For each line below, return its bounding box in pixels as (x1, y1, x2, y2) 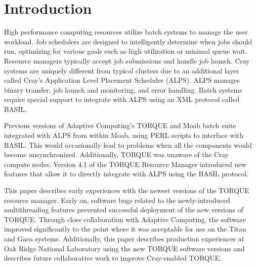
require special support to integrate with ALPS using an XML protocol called (4, 94, 240, 104)
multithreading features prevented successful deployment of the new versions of (4, 204, 243, 215)
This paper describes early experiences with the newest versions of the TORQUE (4, 185, 250, 196)
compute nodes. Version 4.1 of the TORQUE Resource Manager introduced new (4, 159, 247, 169)
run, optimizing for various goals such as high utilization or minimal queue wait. (4, 46, 247, 56)
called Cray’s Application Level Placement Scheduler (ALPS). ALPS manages (4, 75, 240, 85)
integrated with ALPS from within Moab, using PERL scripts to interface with (4, 130, 244, 140)
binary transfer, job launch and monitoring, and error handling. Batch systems (4, 84, 242, 95)
